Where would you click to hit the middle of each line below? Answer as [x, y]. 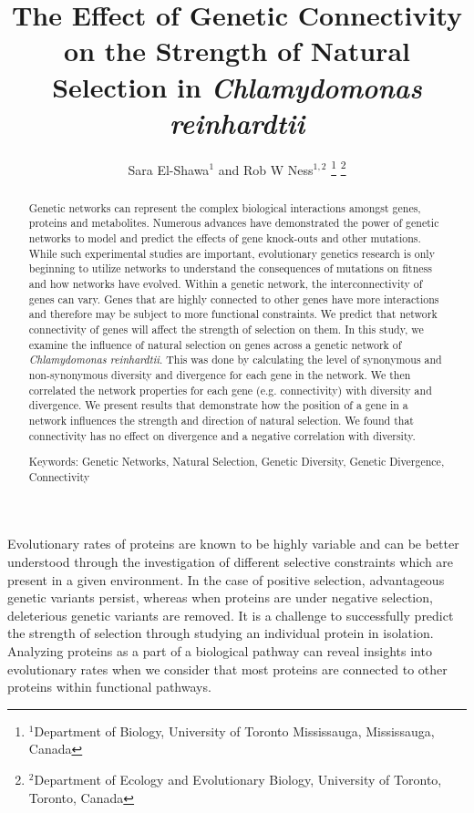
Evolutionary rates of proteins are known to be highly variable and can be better [233, 544]
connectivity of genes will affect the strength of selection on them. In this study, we [226, 329]
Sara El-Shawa [169, 169]
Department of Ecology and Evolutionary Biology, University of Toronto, [238, 779]
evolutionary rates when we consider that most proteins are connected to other [227, 669]
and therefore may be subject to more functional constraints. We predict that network [233, 314]
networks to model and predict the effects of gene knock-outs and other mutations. [225, 238]
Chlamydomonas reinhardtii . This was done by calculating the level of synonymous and [235, 360]
